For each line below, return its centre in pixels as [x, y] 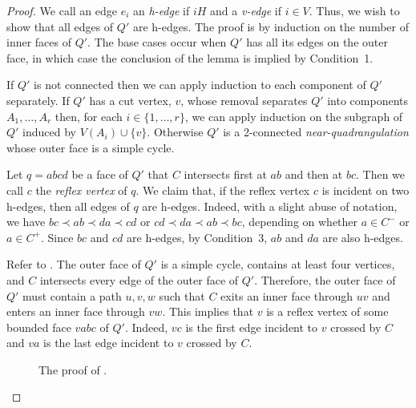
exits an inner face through [287, 295]
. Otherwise [175, 132]
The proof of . [73, 369]
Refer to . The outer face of [74, 264]
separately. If [38, 100]
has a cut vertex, [130, 100]
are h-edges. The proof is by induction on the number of [271, 26]
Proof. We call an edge [62, 10]
